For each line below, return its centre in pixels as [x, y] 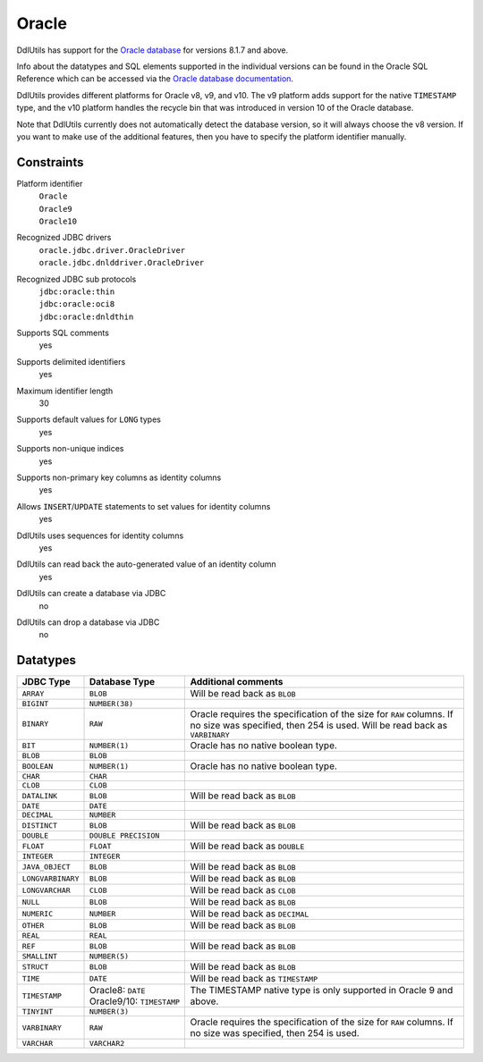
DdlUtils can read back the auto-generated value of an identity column [146, 564]
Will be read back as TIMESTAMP [254, 979]
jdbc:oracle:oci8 [77, 304]
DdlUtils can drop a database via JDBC [88, 622]
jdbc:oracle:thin [77, 291]
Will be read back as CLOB [243, 890]
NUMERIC [38, 913]
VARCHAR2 [107, 1044]
